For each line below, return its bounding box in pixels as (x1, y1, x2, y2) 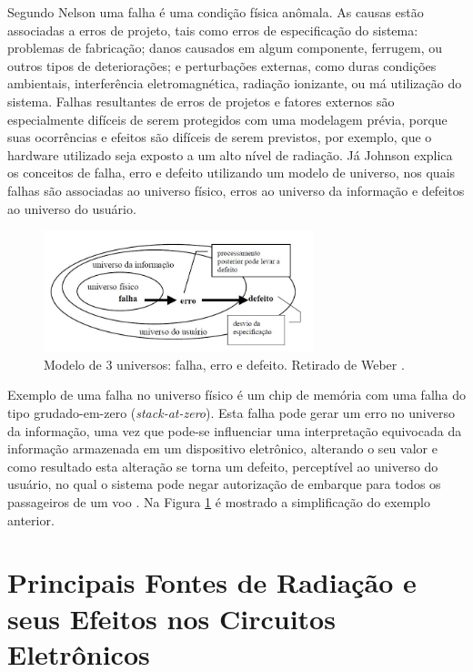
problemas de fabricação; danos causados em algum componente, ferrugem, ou (7, 38, 443, 57)
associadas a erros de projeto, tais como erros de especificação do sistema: (7, 20, 418, 39)
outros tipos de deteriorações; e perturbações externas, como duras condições (7, 56, 437, 75)
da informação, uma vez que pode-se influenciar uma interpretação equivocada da (7, 421, 462, 440)
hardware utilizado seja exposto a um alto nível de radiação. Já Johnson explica (7, 145, 453, 164)
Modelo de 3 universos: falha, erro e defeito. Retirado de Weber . (44, 354, 405, 373)
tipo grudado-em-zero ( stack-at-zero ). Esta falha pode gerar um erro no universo (7, 402, 455, 422)
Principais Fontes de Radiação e (7, 564, 417, 601)
